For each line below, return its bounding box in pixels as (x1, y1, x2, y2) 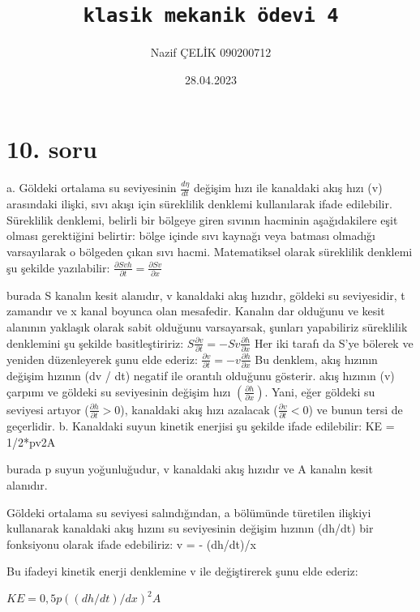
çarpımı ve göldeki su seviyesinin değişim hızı (6, 383, 231, 400)
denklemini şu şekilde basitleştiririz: (6, 334, 184, 351)
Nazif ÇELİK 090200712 (150, 44, 272, 61)
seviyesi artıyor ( (6, 400, 89, 417)
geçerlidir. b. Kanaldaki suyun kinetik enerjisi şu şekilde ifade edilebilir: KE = (6, 417, 395, 434)
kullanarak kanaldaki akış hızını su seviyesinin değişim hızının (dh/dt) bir (6, 520, 374, 537)
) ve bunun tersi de (308, 400, 403, 417)
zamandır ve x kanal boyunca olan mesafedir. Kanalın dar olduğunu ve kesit (6, 302, 385, 319)
